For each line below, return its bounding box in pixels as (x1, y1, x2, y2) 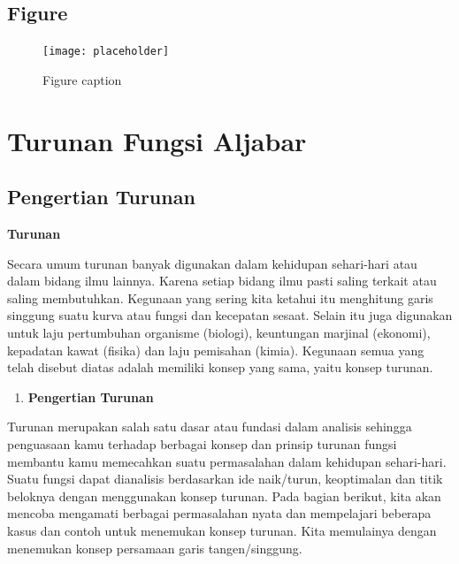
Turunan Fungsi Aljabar (7, 122, 307, 158)
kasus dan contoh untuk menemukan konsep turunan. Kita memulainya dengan (7, 521, 437, 539)
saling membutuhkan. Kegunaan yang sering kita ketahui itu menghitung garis (7, 288, 433, 307)
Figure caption (42, 70, 122, 88)
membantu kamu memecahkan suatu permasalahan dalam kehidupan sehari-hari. (7, 452, 447, 470)
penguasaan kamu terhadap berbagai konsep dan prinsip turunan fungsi (7, 434, 397, 453)
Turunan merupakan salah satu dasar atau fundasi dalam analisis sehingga (7, 417, 412, 436)
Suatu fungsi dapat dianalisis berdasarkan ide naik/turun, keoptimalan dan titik (7, 469, 443, 488)
